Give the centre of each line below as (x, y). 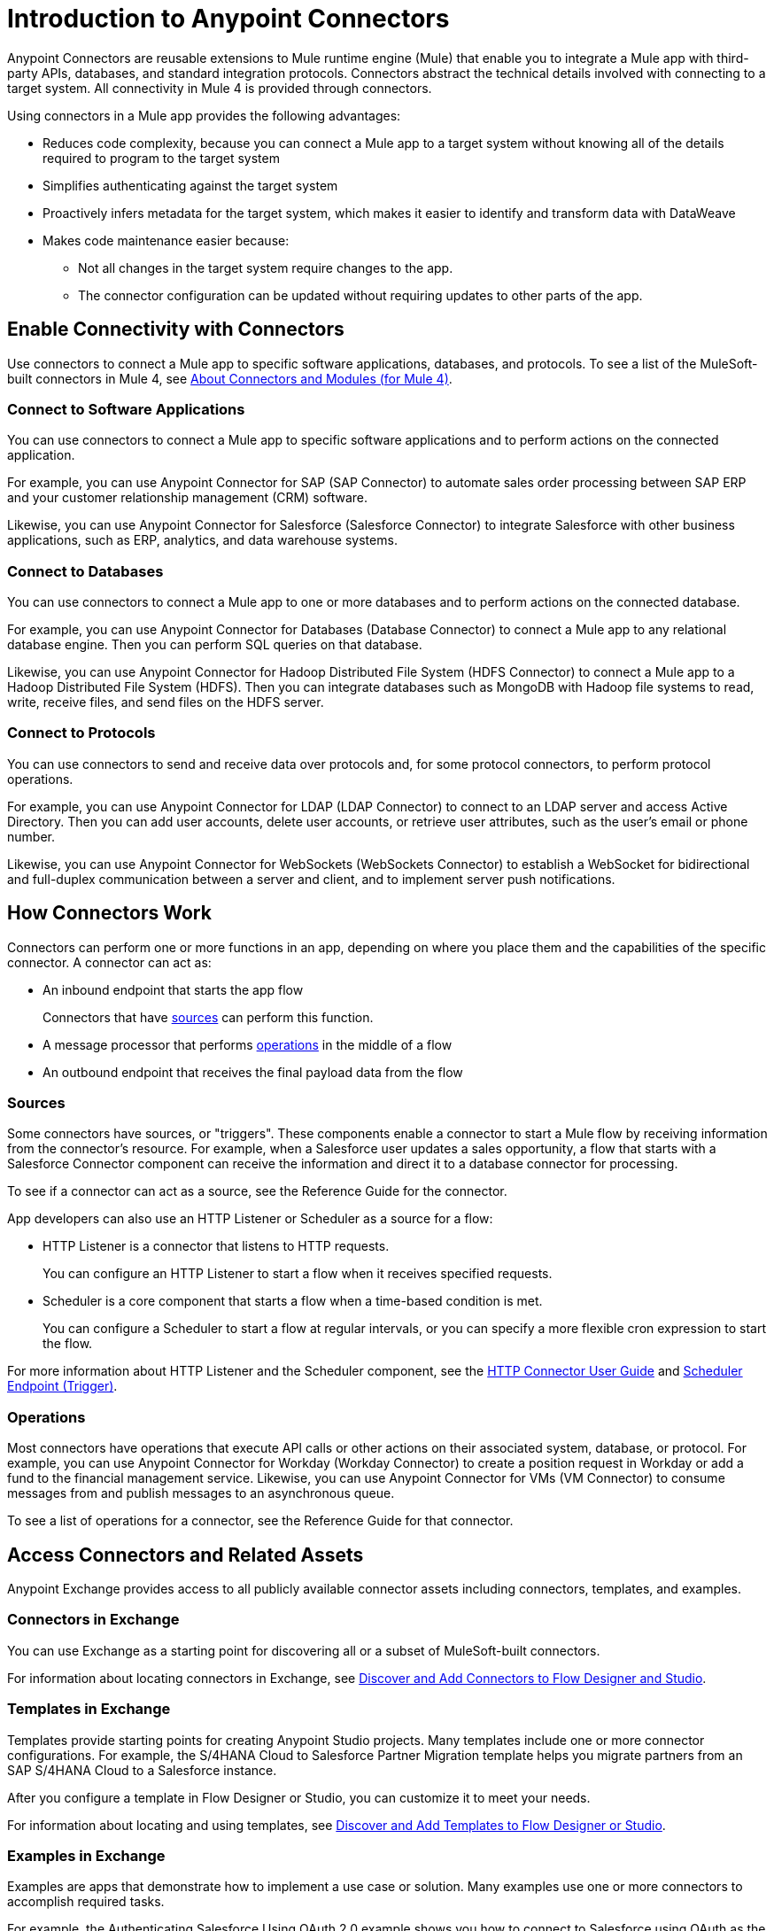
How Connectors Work (109, 913)
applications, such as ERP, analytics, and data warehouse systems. (202, 540)
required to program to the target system (161, 158)
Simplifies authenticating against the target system (190, 185)
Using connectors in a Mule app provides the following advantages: (204, 115)
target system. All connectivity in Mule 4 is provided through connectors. (220, 88)
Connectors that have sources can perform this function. (208, 1017)
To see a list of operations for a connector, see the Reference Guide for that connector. (260, 1521)
